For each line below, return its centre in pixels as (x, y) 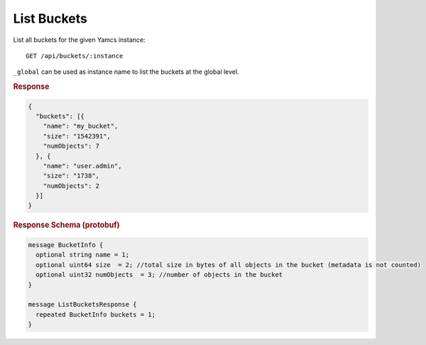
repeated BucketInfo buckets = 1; (96, 314)
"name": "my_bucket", (81, 126)
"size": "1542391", (77, 136)
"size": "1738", (71, 176)
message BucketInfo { (66, 245)
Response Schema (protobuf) (66, 225)
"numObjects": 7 (71, 146)
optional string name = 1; (83, 255)
